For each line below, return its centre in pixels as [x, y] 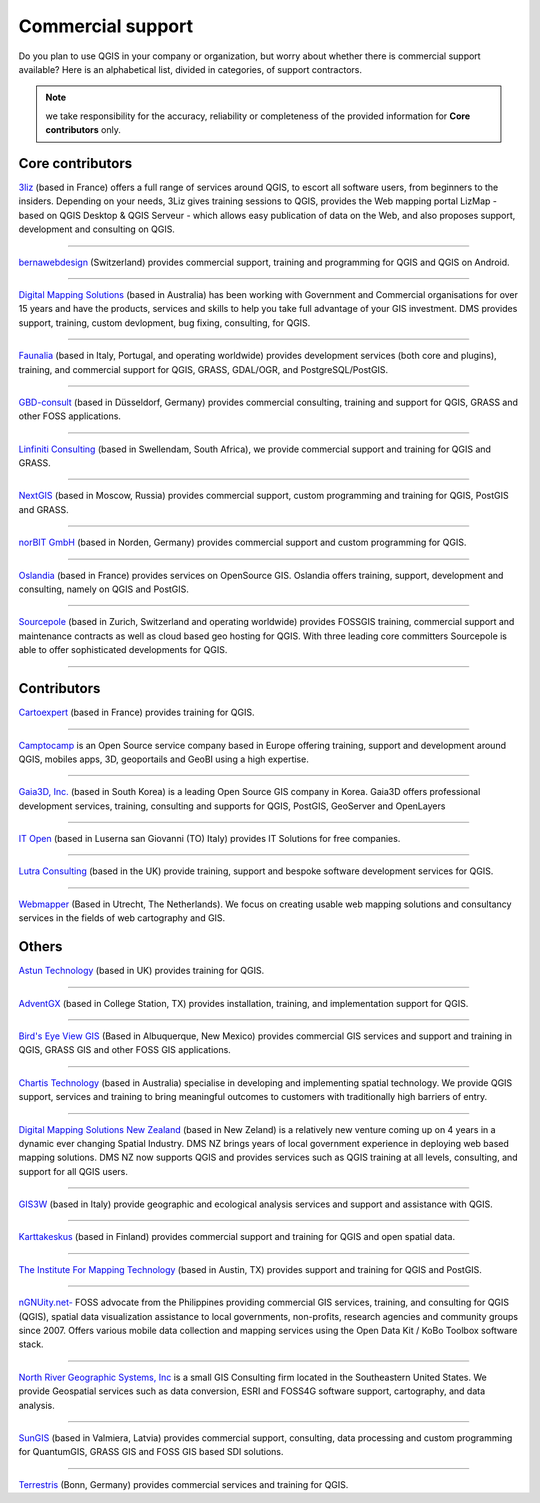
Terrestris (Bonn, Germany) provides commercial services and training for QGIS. [183, 1484]
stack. [31, 1344]
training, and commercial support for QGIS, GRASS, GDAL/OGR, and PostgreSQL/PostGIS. [203, 369]
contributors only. [83, 130]
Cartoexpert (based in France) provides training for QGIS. [136, 712]
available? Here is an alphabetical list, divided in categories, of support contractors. [190, 69]
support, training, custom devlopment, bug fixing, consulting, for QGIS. [164, 322]
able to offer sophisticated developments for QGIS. [123, 650]
